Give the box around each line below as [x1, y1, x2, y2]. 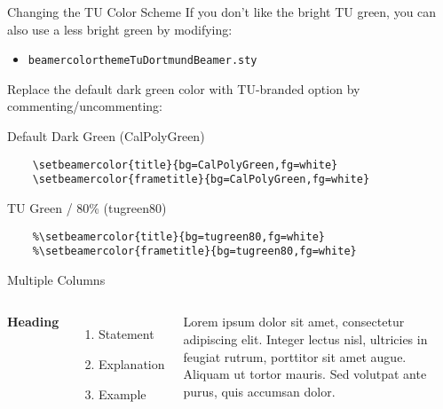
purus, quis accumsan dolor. [183, 381, 336, 400]
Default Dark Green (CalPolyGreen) [7, 127, 205, 146]
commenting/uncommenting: [7, 97, 162, 115]
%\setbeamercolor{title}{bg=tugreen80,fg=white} [32, 230, 325, 243]
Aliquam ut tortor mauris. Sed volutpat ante [183, 365, 427, 383]
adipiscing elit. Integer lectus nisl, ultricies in [183, 330, 428, 349]
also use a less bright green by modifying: [7, 20, 233, 38]
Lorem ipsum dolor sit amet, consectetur [183, 312, 405, 331]
